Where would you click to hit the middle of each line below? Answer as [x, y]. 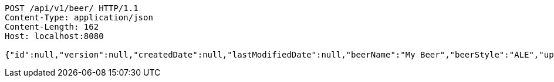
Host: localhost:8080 [54, 36]
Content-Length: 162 [52, 27]
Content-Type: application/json [79, 17]
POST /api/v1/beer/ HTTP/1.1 [72, 8]
